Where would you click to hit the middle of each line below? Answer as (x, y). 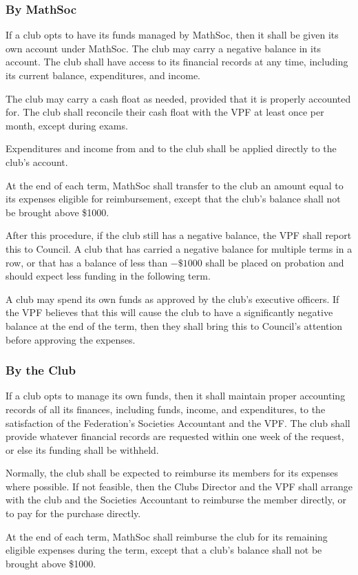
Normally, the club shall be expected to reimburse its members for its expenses (172, 473)
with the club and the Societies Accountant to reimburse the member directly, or (176, 500)
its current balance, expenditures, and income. (103, 75)
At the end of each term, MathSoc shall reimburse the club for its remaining (167, 536)
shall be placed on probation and (275, 262)
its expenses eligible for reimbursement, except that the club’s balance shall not (173, 199)
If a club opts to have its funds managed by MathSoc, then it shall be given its (172, 35)
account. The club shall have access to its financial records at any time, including (177, 62)
